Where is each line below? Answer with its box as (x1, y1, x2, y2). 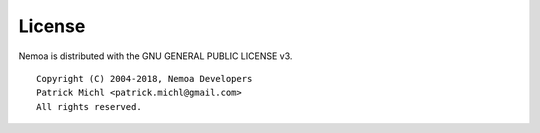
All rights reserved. (36, 101, 142, 112)
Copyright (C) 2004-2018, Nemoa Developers (36, 73, 253, 84)
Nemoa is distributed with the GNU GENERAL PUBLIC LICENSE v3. (18, 50, 293, 62)
